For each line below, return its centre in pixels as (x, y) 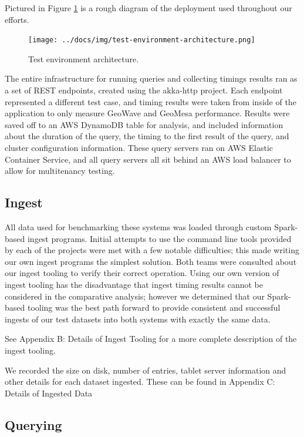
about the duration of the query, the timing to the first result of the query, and (147, 136)
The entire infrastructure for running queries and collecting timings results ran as (151, 78)
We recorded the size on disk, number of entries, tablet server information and (146, 370)
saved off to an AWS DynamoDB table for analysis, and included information (144, 124)
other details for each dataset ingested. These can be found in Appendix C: (140, 381)
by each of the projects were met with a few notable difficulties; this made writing (152, 250)
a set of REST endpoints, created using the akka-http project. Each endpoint (144, 90)
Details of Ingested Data (49, 393)
